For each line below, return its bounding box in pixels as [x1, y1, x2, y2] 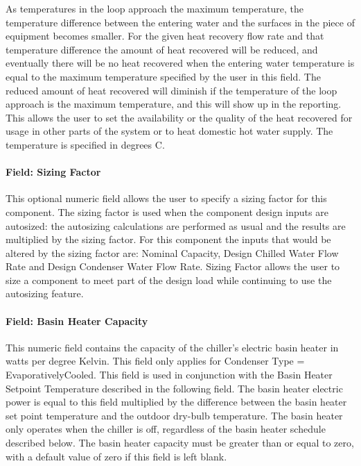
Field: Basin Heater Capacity [6, 313, 148, 328]
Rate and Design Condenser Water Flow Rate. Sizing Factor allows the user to [6, 259, 340, 274]
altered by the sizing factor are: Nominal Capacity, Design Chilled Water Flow [6, 245, 339, 260]
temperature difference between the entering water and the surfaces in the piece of [6, 15, 355, 29]
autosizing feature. [6, 286, 84, 301]
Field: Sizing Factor [6, 165, 101, 179]
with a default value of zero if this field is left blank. [6, 449, 227, 463]
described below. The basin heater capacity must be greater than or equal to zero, [6, 435, 354, 450]
